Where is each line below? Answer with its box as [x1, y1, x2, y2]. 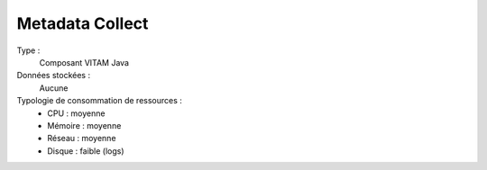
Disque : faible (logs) [47, 145, 125, 157]
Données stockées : [16, 70, 90, 81]
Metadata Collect [16, 13, 149, 33]
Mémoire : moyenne [47, 120, 122, 130]
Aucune [39, 82, 69, 94]
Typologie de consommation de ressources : [16, 95, 182, 106]
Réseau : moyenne [47, 133, 116, 144]
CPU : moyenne [47, 108, 106, 119]
